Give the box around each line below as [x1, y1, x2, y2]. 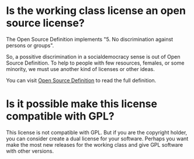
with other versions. [6, 147, 54, 154]
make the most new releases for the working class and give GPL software [6, 141, 183, 148]
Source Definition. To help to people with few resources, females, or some [6, 59, 185, 66]
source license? [6, 16, 85, 30]
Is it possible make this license [6, 97, 158, 111]
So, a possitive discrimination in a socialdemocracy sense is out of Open [6, 53, 181, 60]
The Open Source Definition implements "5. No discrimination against [6, 36, 174, 43]
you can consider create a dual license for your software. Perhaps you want [6, 135, 189, 142]
